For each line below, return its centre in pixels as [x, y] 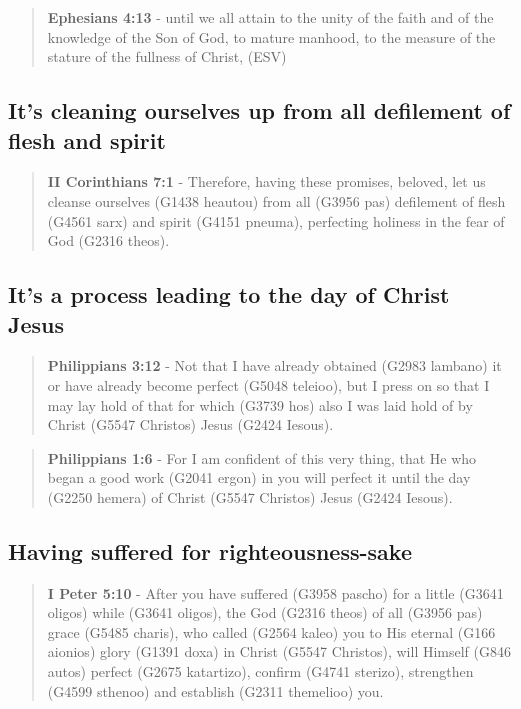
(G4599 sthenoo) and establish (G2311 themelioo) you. [215, 690]
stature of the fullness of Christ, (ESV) [167, 56]
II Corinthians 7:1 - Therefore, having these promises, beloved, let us [266, 181]
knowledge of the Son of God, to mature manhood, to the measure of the [271, 36]
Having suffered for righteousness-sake [210, 550]
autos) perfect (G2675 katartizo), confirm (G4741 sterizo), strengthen [260, 671]
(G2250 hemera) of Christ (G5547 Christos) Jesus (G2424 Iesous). [250, 496]
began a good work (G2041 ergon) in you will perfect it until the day [259, 477]
